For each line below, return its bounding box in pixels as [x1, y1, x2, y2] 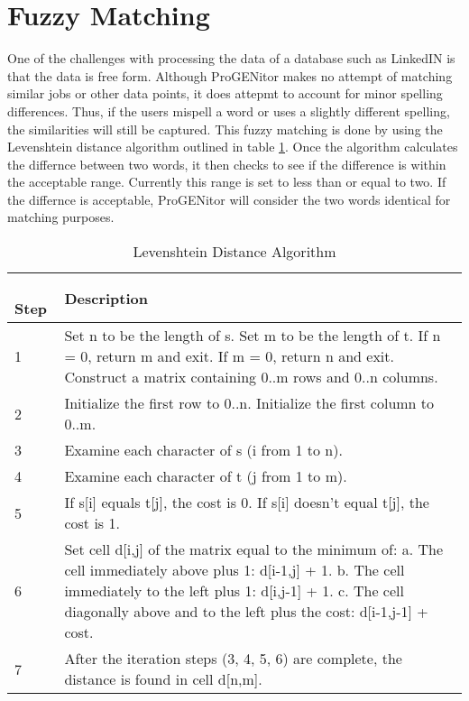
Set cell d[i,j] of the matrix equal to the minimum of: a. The [64, 539, 444, 560]
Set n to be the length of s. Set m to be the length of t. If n [64, 325, 441, 346]
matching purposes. [7, 208, 115, 226]
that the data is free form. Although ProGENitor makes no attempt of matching [7, 66, 453, 85]
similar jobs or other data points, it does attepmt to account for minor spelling [7, 84, 443, 103]
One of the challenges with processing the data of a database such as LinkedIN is [7, 49, 455, 68]
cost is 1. [64, 512, 120, 534]
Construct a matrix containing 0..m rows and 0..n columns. [64, 366, 438, 388]
